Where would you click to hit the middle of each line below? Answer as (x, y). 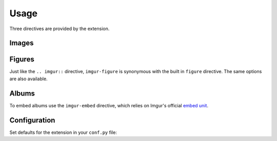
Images (22, 43)
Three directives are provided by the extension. (60, 29)
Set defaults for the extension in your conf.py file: (63, 132)
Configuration (32, 120)
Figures (22, 60)
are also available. (29, 79)
